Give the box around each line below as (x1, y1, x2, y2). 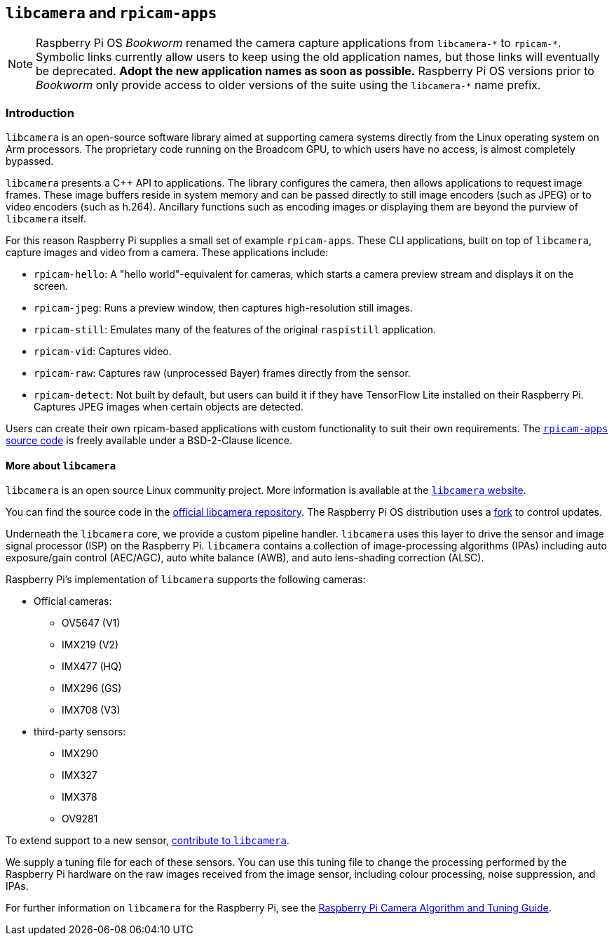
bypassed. (6, 155, 54, 168)
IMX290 (62, 747, 99, 760)
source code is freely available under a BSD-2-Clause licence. (6, 434, 292, 447)
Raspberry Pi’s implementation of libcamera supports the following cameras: (6, 573, 366, 586)
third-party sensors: (34, 726, 126, 738)
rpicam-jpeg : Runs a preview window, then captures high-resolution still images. (34, 302, 413, 314)
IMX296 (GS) (62, 682, 122, 695)
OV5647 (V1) (62, 617, 121, 629)
